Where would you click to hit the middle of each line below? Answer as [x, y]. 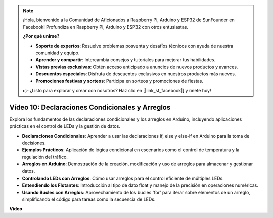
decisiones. [34, 143]
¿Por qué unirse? [41, 36]
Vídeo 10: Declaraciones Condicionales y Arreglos [90, 107]
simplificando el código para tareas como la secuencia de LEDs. [89, 199]
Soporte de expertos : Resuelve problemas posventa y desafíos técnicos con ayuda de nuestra [134, 46]
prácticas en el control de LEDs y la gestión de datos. [65, 126]
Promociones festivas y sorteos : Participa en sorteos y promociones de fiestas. [119, 81]
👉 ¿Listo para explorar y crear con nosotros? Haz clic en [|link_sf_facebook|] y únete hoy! [117, 90]
